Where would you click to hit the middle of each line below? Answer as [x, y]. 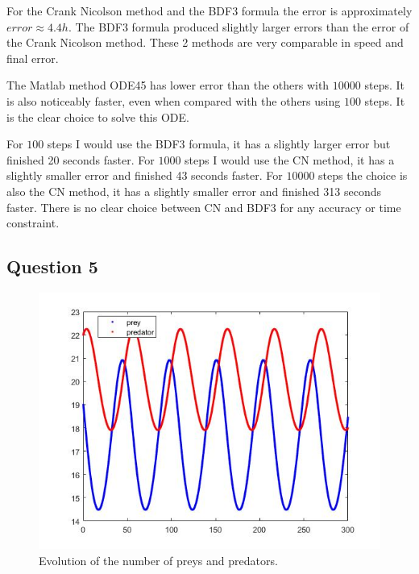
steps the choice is [363, 175]
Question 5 [52, 266]
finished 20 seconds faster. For [81, 159]
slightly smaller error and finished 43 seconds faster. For [145, 175]
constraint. [33, 223]
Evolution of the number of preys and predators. [158, 560]
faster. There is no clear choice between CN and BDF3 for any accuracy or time [204, 207]
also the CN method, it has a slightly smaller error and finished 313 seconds [194, 191]
